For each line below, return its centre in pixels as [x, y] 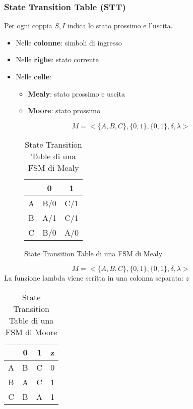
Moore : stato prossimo [64, 110]
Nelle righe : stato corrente [57, 59]
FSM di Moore [31, 332]
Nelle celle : [34, 76]
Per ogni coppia [28, 26]
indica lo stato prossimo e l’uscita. [120, 26]
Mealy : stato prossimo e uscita [76, 93]
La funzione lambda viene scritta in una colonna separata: [94, 278]
